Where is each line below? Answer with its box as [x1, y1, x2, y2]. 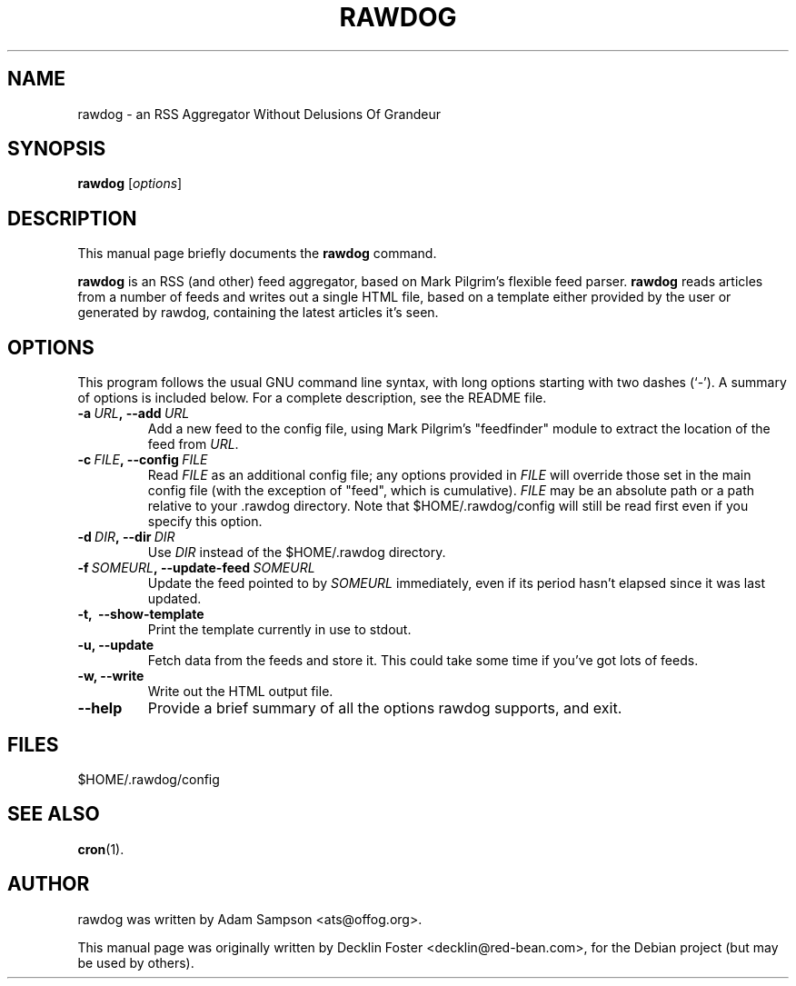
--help [77, 699, 123, 718]
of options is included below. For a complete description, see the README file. [77, 390, 547, 406]
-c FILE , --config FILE [77, 452, 208, 468]
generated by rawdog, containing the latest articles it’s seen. [77, 304, 439, 321]
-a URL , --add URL [77, 405, 190, 422]
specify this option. [147, 513, 263, 530]
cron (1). [77, 841, 124, 857]
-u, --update [77, 637, 154, 653]
